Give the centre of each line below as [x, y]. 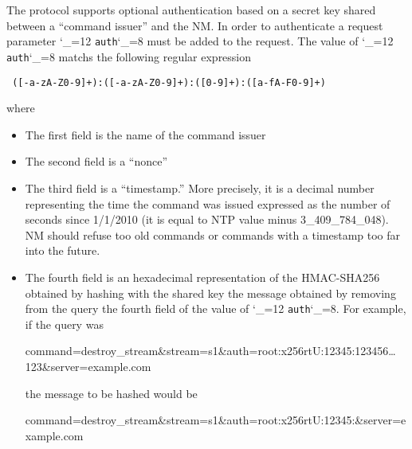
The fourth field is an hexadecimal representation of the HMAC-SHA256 [202, 277]
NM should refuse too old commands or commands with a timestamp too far [213, 234]
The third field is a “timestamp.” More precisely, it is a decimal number [200, 187]
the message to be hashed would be [111, 393]
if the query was [64, 324]
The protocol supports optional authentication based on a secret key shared [191, 10]
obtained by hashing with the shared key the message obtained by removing [210, 293]
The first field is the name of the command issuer [145, 134]
